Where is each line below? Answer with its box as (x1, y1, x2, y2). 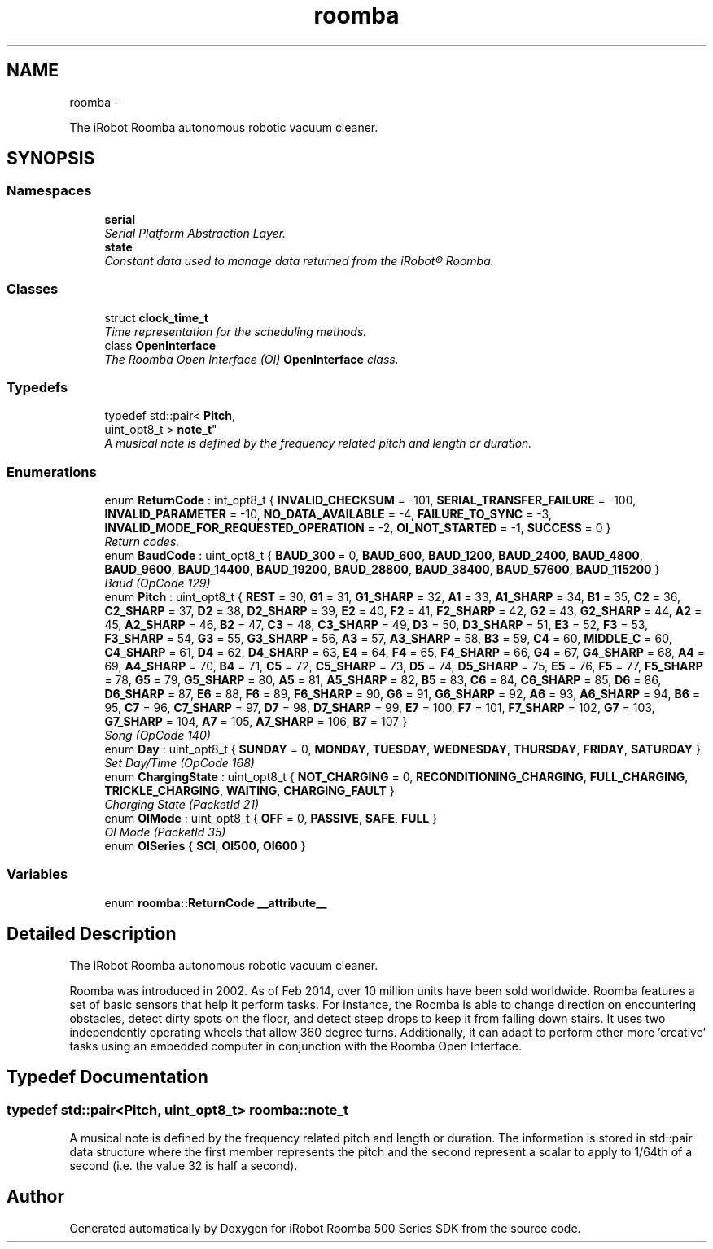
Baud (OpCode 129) (104, 576, 211, 591)
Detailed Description (7, 924, 177, 945)
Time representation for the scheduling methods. (104, 324, 367, 338)
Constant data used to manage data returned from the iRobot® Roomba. (104, 253, 494, 268)
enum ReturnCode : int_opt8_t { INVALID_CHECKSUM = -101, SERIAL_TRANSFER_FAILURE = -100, (104, 493, 636, 508)
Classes (7, 281, 59, 298)
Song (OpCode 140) (104, 728, 211, 743)
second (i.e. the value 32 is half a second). (69, 1158, 298, 1173)
